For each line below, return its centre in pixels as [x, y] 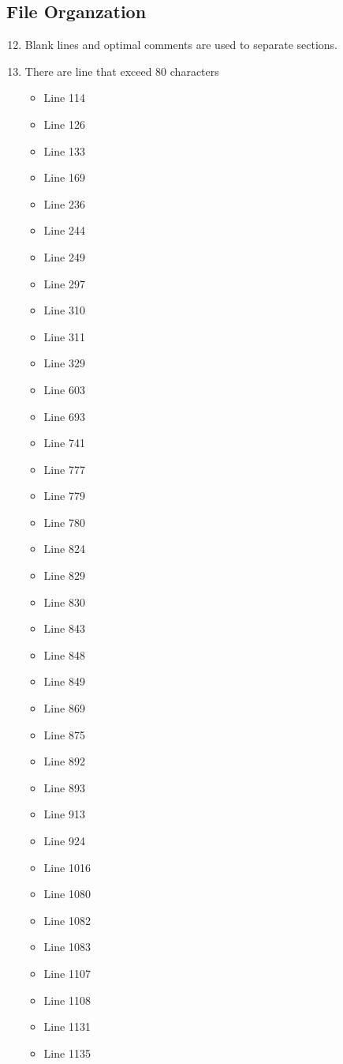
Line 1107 [67, 973]
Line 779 [64, 496]
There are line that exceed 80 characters [122, 71]
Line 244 [64, 230]
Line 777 [64, 469]
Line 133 [64, 150]
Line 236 [64, 203]
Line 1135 [67, 1053]
